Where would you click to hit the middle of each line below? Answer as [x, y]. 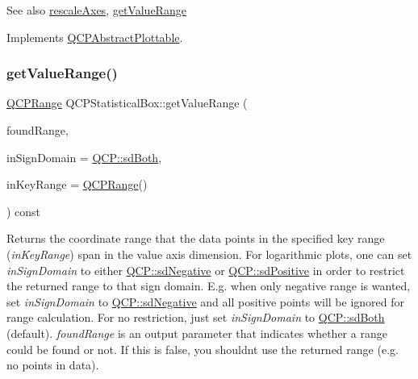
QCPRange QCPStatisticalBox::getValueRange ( [127, 103]
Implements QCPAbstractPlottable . [95, 37]
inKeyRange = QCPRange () [77, 184]
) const [24, 211]
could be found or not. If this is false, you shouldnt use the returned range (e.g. [203, 349]
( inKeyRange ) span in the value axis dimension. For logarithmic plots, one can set [209, 254]
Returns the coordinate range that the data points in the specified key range [196, 238]
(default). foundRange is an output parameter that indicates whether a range [197, 333]
